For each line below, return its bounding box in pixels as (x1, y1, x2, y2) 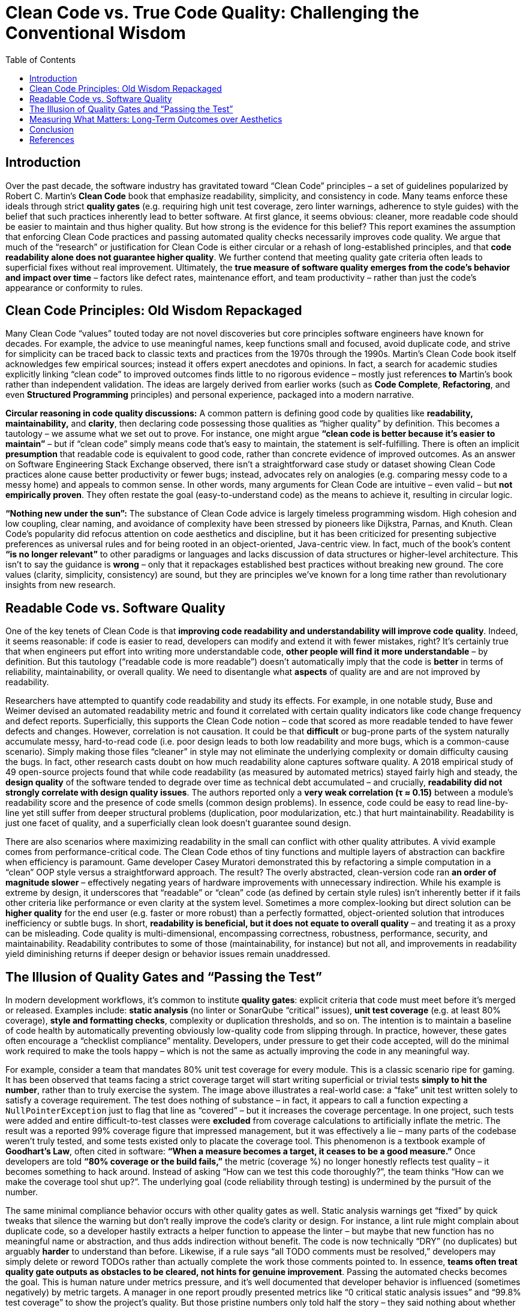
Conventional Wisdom (5, 23, 186, 43)
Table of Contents (5, 54, 76, 65)
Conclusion (29, 124, 74, 134)
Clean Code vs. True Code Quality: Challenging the (5, 2, 419, 23)
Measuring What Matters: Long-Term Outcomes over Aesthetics (29, 113, 282, 124)
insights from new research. (5, 580, 116, 590)
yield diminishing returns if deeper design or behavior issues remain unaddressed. (5, 949, 330, 959)
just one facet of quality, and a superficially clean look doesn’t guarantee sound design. (5, 818, 351, 829)
